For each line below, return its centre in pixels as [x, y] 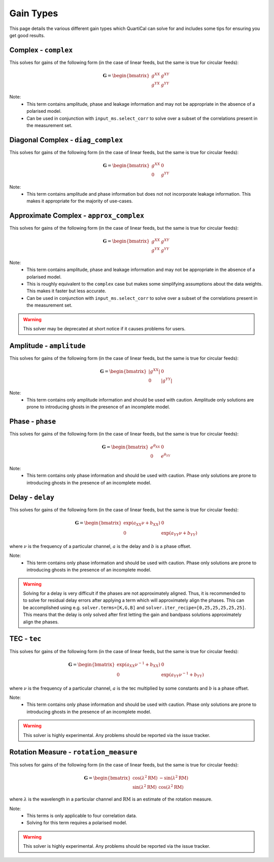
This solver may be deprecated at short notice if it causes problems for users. [104, 329]
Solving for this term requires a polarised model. [77, 823]
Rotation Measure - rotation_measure [73, 752]
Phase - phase [33, 422]
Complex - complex [41, 50]
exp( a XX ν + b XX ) [142, 524]
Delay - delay [32, 497]
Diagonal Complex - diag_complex [66, 140]
